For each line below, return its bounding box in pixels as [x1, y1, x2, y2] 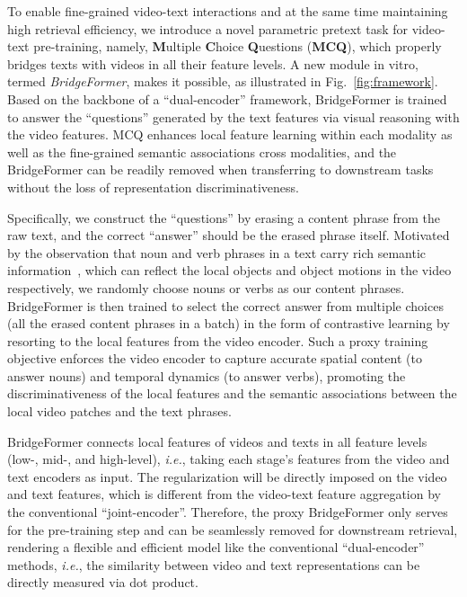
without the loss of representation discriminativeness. [7, 177, 299, 196]
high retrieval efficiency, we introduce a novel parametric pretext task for [7, 19, 408, 38]
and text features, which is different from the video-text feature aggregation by [7, 485, 441, 503]
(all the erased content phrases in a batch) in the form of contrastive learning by [7, 314, 450, 333]
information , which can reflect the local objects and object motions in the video [7, 261, 452, 280]
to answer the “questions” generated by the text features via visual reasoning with [7, 107, 460, 126]
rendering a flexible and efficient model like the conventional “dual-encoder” [7, 538, 425, 557]
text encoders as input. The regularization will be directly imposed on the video [7, 467, 447, 486]
